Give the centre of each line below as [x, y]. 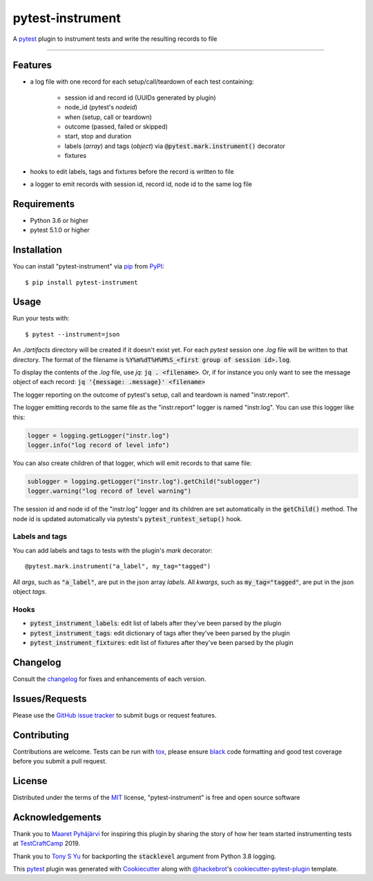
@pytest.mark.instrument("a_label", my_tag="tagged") [118, 566]
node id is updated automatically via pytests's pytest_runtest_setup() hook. [128, 518]
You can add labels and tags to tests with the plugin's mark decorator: [113, 550]
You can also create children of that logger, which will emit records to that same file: [132, 463]
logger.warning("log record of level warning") [109, 491]
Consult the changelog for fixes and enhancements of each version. [109, 679]
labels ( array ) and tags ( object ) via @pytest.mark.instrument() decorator [175, 146]
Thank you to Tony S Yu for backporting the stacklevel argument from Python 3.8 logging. [144, 856]
